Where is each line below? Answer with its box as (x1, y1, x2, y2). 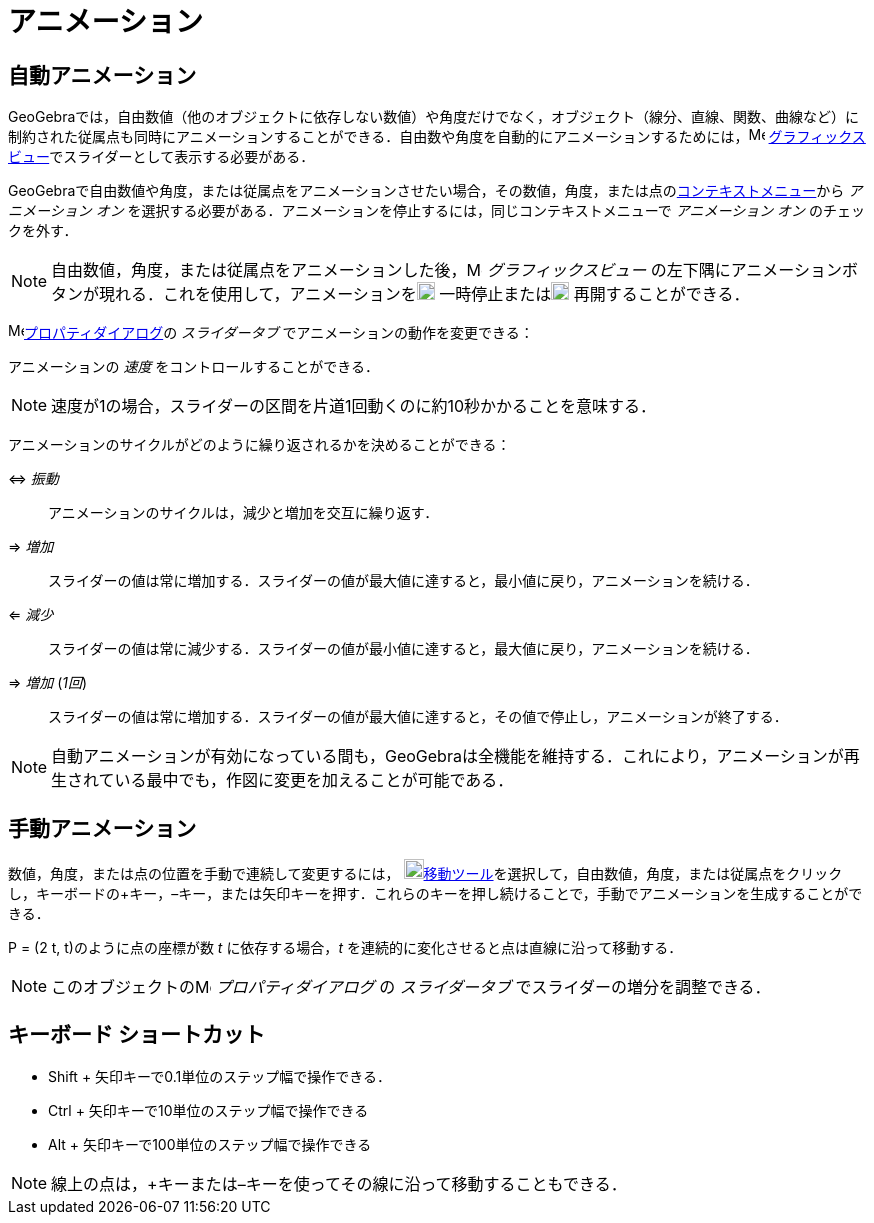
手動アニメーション (8, 815, 197, 841)
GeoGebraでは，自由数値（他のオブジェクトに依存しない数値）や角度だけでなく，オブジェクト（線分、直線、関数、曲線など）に (8, 108, 859, 126)
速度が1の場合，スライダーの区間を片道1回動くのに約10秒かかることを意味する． (51, 396, 657, 417)
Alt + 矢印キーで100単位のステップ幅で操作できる (48, 1135, 372, 1153)
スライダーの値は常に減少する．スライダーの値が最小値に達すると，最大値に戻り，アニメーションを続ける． (48, 640, 759, 658)
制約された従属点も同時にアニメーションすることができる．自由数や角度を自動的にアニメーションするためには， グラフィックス (8, 128, 866, 146)
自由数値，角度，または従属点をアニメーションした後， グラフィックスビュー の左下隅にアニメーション (51, 260, 843, 281)
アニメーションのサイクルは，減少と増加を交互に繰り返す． (48, 504, 439, 522)
